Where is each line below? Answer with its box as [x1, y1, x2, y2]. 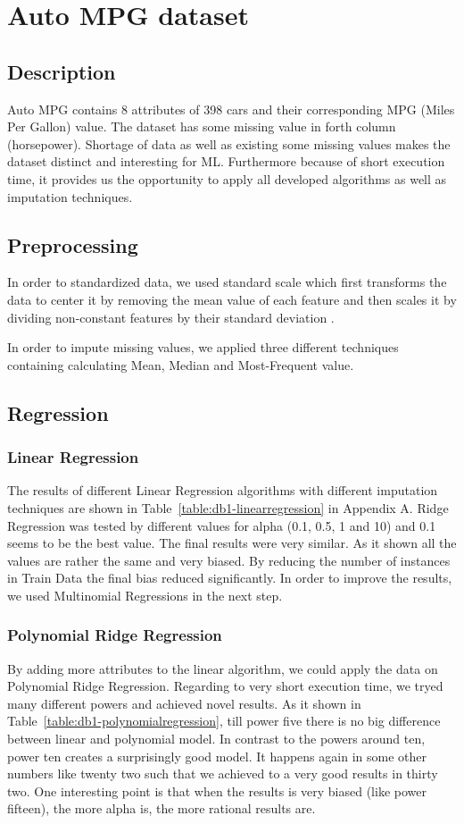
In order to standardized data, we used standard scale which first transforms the [7, 273, 447, 291]
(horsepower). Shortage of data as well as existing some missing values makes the [7, 134, 451, 153]
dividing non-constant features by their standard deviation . [7, 307, 335, 326]
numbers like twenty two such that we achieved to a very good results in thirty [7, 764, 438, 783]
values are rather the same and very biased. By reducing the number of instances [7, 551, 451, 569]
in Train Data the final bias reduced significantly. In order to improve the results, [7, 568, 452, 587]
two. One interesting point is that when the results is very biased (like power [7, 781, 427, 800]
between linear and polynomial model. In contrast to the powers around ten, [7, 729, 426, 748]
